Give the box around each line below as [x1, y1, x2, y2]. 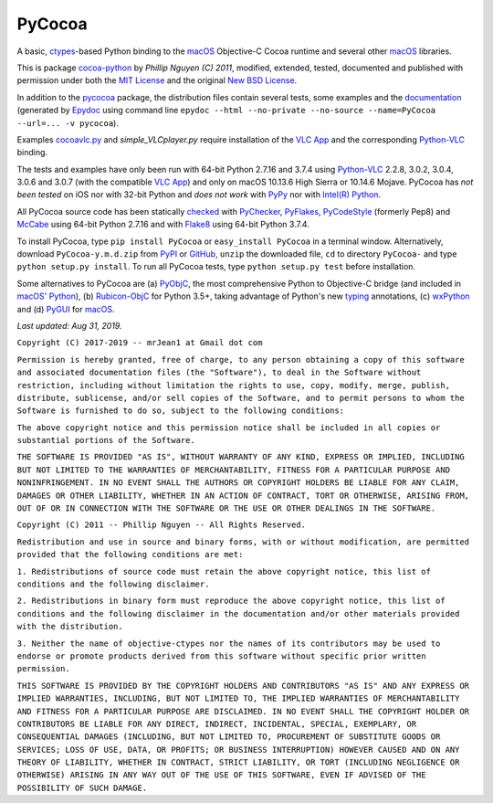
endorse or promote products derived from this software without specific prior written [16, 650, 426, 661]
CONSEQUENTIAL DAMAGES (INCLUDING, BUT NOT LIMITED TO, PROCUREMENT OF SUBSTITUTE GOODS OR [16, 732, 441, 742]
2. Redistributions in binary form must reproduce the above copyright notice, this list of [16, 596, 446, 607]
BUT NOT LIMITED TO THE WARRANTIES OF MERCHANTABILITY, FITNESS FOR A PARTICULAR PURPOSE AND [16, 464, 451, 475]
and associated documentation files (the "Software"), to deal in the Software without [16, 367, 422, 378]
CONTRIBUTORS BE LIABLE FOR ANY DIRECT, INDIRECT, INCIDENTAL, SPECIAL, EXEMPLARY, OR [16, 718, 417, 729]
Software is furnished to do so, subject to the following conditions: [16, 406, 345, 416]
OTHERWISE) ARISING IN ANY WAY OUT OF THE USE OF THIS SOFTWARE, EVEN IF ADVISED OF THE [16, 770, 426, 780]
